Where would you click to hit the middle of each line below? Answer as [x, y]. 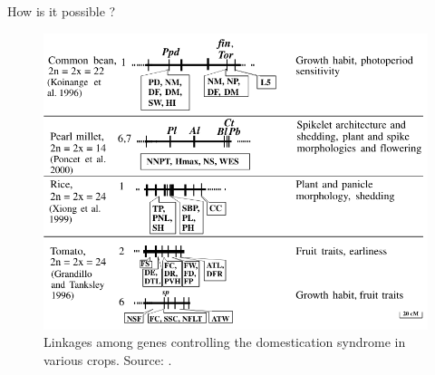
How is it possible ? [62, 11]
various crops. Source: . [108, 359]
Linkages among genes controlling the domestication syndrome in [225, 342]
